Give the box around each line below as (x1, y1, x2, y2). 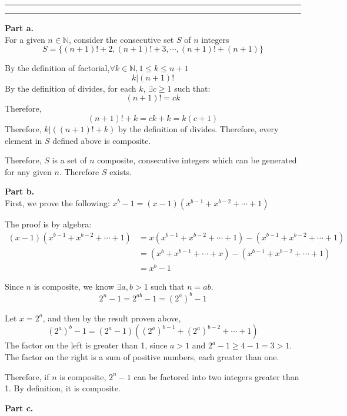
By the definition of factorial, (5, 62, 110, 74)
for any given (5, 165, 52, 177)
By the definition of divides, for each (5, 82, 136, 94)
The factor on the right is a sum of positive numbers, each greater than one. (5, 350, 279, 363)
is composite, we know (34, 280, 114, 292)
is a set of (52, 154, 87, 166)
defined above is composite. (52, 134, 151, 146)
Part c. (5, 401, 34, 414)
